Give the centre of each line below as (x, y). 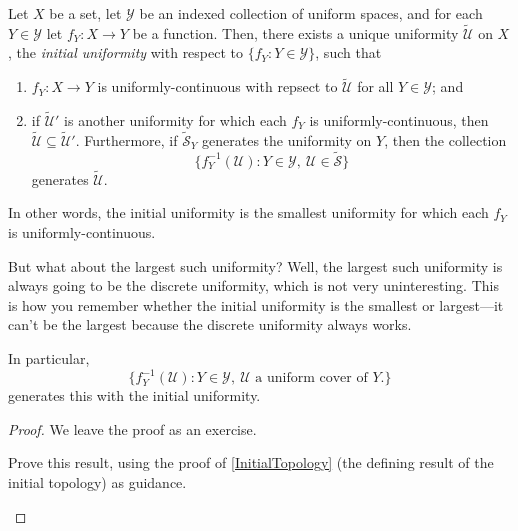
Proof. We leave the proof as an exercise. (132, 428)
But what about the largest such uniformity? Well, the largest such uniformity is (255, 265)
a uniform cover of (311, 378)
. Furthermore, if (126, 139)
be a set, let (85, 13)
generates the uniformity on (287, 139)
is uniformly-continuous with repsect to (217, 86)
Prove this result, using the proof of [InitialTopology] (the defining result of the (251, 462)
